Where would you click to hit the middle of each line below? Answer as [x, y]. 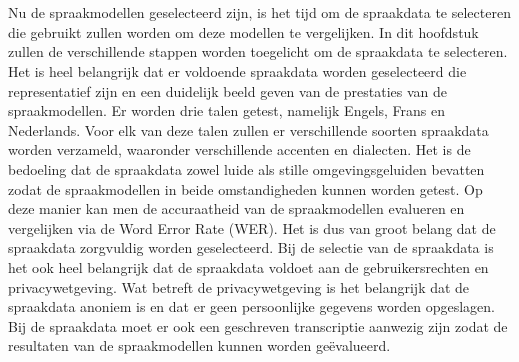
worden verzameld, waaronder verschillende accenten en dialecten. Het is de [239, 149]
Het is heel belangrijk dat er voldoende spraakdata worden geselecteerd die [237, 70]
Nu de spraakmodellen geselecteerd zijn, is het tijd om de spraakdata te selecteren [259, 12]
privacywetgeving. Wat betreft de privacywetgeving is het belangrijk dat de [239, 286]
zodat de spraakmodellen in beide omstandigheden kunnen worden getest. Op [245, 188]
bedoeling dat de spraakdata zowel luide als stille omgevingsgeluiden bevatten [246, 168]
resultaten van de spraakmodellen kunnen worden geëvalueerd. [199, 345]
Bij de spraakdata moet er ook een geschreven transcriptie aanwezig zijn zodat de [258, 325]
